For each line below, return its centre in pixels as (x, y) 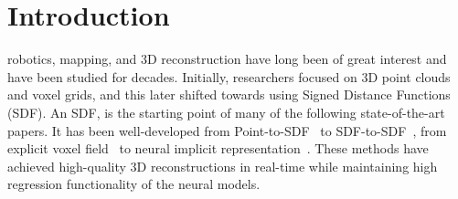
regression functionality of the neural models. (134, 184)
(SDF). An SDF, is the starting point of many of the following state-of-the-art (226, 112)
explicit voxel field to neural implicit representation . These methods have (218, 148)
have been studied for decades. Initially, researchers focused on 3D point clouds (229, 76)
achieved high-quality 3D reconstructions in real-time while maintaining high (223, 166)
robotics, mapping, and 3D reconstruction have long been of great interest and (227, 59)
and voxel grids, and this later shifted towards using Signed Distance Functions (229, 94)
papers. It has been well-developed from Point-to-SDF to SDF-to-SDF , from (227, 130)
